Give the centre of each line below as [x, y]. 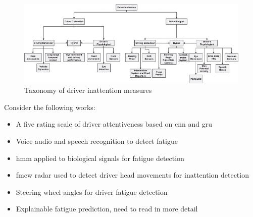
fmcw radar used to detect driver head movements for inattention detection [132, 175]
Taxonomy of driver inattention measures [88, 90]
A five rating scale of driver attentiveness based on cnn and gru [114, 124]
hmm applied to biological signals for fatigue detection [100, 158]
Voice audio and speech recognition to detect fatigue [97, 141]
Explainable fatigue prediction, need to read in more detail [107, 209]
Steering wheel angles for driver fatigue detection [92, 192]
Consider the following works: [50, 107]
